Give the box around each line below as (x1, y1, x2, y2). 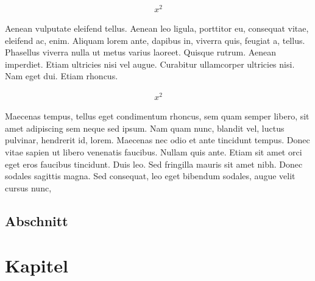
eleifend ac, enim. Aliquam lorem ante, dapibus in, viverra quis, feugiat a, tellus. (5, 34, 305, 46)
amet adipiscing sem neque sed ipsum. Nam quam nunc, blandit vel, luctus (5, 121, 285, 134)
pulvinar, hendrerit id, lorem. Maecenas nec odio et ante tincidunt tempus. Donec (5, 133, 310, 146)
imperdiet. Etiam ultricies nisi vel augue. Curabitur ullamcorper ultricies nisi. (5, 57, 295, 70)
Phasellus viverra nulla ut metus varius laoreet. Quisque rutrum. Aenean (5, 46, 276, 59)
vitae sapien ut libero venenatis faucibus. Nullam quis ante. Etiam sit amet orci (5, 145, 302, 158)
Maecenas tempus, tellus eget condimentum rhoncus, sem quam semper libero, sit (5, 110, 310, 123)
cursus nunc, (5, 181, 52, 194)
